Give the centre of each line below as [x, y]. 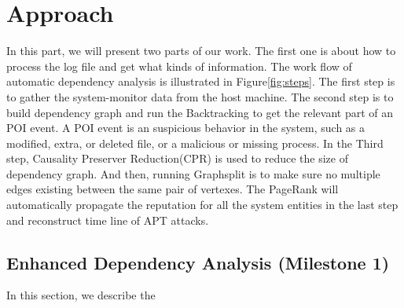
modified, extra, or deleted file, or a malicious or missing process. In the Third [195, 143]
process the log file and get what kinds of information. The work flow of [179, 66]
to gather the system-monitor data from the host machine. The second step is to [200, 96]
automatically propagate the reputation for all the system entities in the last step [202, 205]
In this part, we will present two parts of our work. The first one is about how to [201, 51]
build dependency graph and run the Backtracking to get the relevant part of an [200, 112]
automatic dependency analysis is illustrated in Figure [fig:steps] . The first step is [201, 81]
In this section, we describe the [81, 295]
